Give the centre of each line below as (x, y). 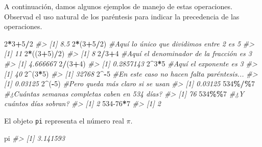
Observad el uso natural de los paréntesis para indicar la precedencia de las (122, 16)
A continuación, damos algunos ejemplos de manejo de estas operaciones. (118, 6)
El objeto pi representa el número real (64, 120)
